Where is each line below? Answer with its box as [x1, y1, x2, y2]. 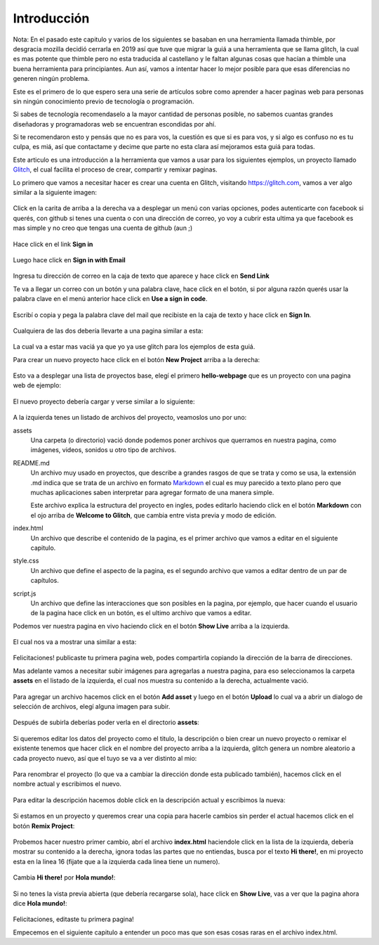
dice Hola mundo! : [13, 899, 67, 907]
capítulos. [30, 577, 60, 585]
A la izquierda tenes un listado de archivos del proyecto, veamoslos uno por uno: [13, 413, 247, 422]
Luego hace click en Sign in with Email [13, 255, 126, 264]
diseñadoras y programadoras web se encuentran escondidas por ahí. [13, 120, 217, 128]
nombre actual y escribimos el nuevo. [13, 780, 122, 788]
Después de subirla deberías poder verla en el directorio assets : [13, 718, 199, 727]
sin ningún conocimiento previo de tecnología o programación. [13, 97, 194, 105]
